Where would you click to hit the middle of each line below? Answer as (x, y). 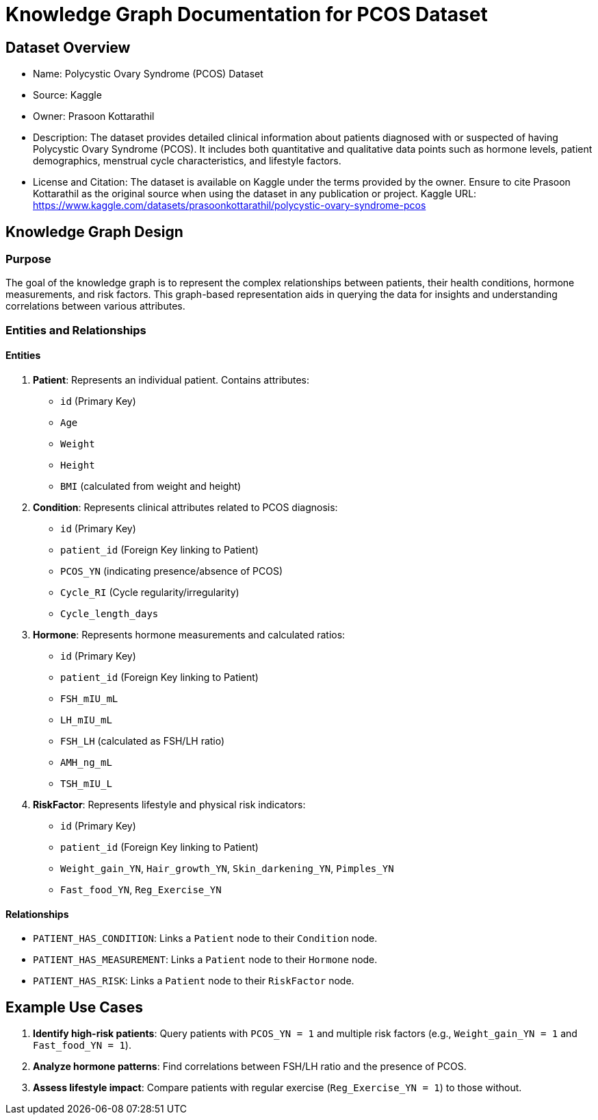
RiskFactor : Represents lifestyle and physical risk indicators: (169, 804)
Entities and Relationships (76, 330)
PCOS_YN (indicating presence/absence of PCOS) (172, 571)
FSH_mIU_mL (89, 698)
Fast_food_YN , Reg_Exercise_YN (141, 889)
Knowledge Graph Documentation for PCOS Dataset (247, 14)
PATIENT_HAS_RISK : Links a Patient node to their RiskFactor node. (194, 981)
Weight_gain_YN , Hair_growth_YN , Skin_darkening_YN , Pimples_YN (227, 868)
